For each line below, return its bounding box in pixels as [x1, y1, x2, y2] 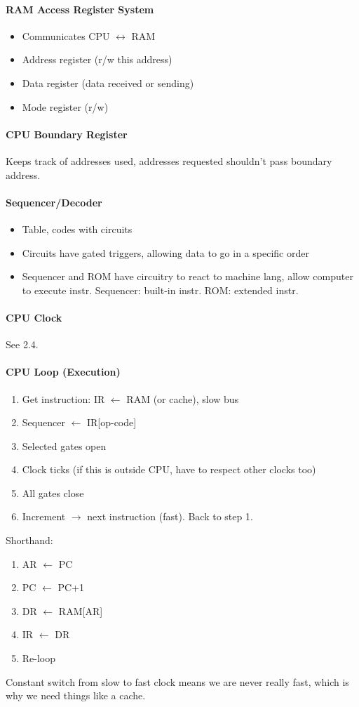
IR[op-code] [86, 415, 137, 430]
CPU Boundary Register [6, 126, 128, 141]
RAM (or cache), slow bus [126, 391, 239, 406]
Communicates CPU [22, 28, 110, 43]
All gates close [22, 485, 84, 500]
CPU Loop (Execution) [6, 364, 121, 379]
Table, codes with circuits [22, 221, 133, 236]
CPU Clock [6, 310, 62, 324]
